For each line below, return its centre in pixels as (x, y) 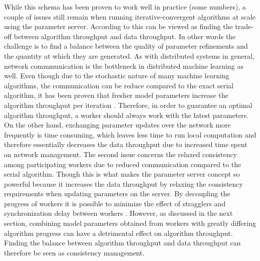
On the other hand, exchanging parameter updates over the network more (117, 125)
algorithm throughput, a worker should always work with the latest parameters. (126, 115)
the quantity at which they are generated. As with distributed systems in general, (129, 55)
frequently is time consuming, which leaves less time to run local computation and (130, 134)
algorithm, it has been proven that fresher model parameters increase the (116, 95)
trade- (244, 26)
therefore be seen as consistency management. (74, 252)
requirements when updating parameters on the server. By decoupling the (117, 193)
